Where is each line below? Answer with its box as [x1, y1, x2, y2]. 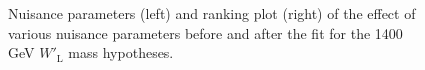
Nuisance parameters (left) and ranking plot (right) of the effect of [8, 3, 416, 23]
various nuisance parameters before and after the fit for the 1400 [8, 22, 403, 43]
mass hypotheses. [68, 42, 174, 63]
